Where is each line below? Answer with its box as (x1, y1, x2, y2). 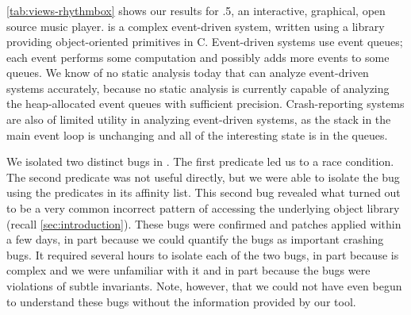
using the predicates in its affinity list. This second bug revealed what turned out (6, 184, 401, 201)
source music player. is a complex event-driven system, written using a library (6, 17, 385, 34)
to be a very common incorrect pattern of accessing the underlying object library (6, 200, 400, 217)
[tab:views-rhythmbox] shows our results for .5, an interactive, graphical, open (6, 2, 386, 18)
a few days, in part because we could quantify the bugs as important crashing (6, 231, 384, 248)
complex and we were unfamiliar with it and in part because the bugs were (6, 262, 371, 279)
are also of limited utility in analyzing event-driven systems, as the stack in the (6, 111, 391, 128)
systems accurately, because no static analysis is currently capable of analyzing (6, 79, 390, 96)
